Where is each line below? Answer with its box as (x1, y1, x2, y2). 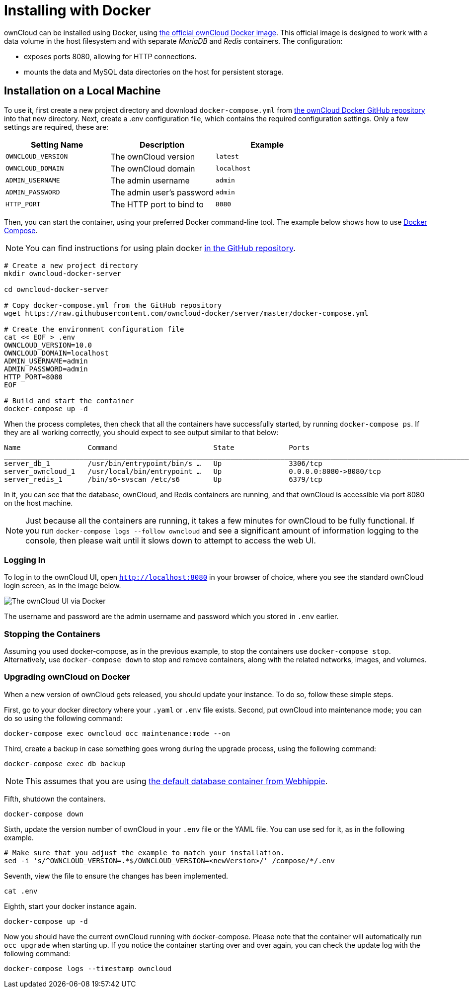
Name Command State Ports (4, 443, 310, 451)
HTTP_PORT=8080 (4, 372, 63, 381)
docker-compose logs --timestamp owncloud (4, 964, 172, 973)
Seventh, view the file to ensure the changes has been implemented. (4, 871, 229, 880)
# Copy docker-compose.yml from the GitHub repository (4, 301, 222, 309)
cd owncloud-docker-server (4, 285, 109, 293)
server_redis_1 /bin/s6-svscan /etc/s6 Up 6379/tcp (4, 475, 322, 483)
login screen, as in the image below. (4, 581, 121, 590)
